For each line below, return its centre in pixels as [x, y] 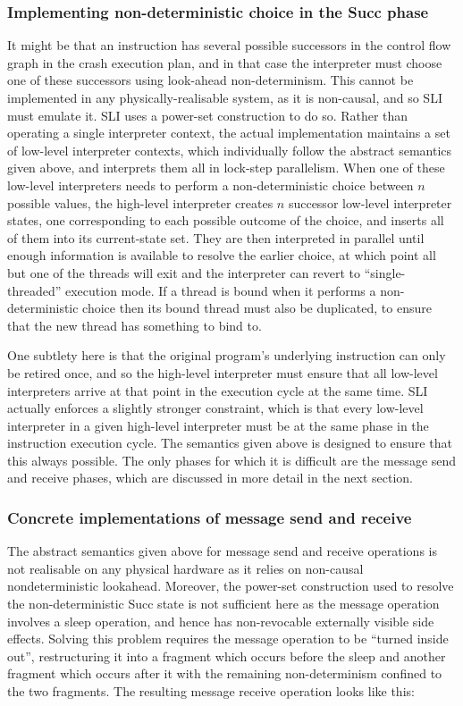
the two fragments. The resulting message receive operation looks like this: [211, 691]
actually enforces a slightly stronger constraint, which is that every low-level [215, 408]
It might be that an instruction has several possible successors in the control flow [229, 45]
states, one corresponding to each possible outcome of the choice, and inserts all [226, 220]
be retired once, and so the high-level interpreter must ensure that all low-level [223, 372]
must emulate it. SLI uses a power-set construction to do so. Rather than [208, 115]
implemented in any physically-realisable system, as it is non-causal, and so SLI [225, 97]
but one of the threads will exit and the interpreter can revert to [184, 272]
